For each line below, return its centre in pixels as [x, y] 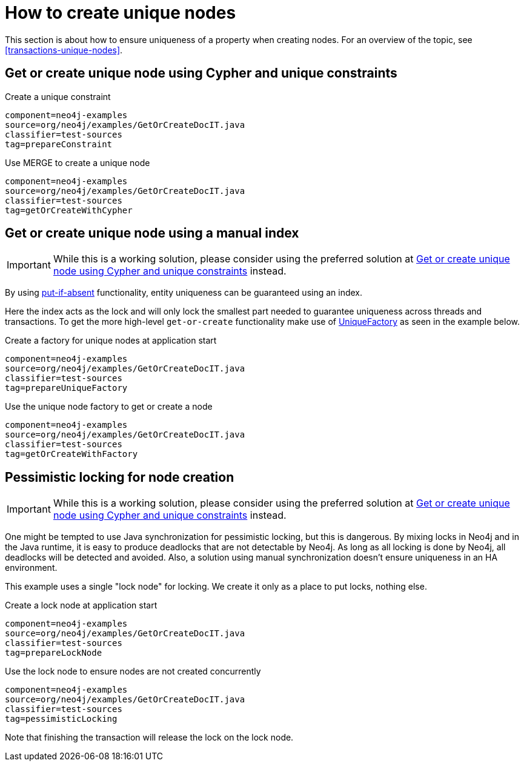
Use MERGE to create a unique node [78, 162]
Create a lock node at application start [81, 605]
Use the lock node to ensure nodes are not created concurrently [133, 671]
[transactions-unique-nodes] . [64, 50]
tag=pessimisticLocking [61, 719]
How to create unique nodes [121, 13]
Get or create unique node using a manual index [152, 233]
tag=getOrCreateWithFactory [71, 454]
